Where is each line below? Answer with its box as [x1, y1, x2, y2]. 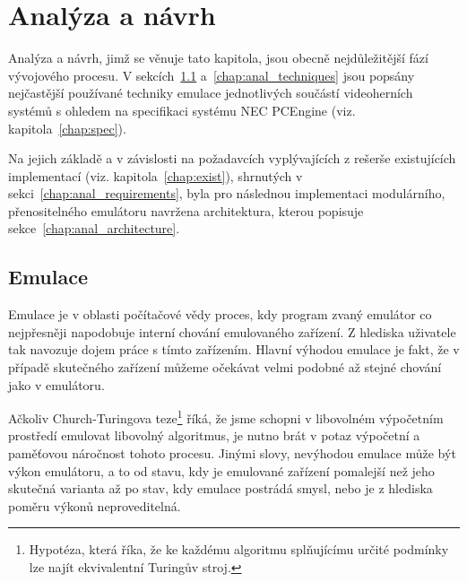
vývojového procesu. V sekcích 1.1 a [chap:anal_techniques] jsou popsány [8, 65, 415, 84]
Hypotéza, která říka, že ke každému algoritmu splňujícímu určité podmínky [29, 540, 449, 559]
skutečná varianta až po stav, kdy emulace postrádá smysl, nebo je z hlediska [8, 479, 433, 498]
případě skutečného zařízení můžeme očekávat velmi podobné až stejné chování [8, 358, 442, 377]
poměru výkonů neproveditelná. [8, 496, 181, 515]
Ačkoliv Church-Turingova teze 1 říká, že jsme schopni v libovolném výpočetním [8, 406, 444, 427]
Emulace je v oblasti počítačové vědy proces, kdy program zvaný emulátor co [8, 305, 432, 324]
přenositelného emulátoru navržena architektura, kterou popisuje [8, 201, 364, 220]
